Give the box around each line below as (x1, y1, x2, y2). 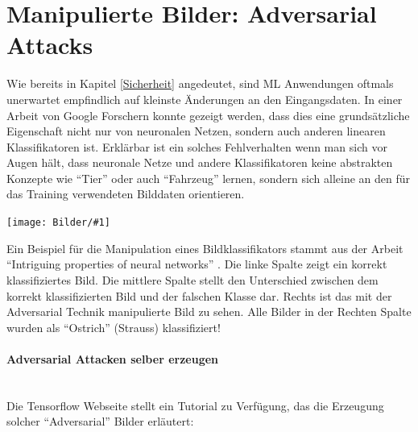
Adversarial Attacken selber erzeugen (6, 350, 219, 367)
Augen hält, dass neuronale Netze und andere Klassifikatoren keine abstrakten (6, 154, 393, 171)
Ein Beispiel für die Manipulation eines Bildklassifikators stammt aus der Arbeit (6, 239, 404, 256)
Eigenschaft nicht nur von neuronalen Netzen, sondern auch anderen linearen (6, 123, 386, 139)
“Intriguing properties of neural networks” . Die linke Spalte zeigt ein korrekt (6, 255, 387, 272)
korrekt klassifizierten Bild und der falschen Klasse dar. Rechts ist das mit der (6, 287, 392, 304)
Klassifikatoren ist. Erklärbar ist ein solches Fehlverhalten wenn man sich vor (6, 138, 387, 155)
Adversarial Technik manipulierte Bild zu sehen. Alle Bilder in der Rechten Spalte (6, 303, 412, 320)
